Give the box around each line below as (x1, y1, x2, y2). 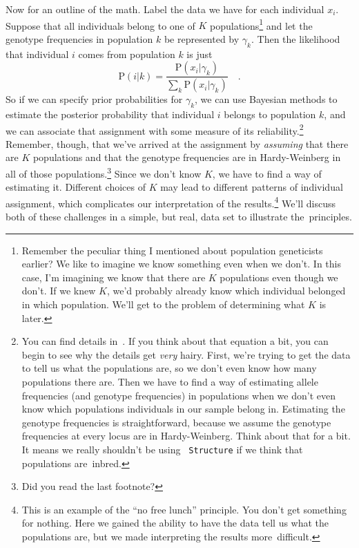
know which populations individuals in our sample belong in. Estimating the (21, 401, 345, 416)
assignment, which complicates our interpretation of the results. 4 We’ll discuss (6, 193, 336, 210)
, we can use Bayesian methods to (195, 92, 338, 106)
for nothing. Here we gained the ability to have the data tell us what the (21, 516, 329, 530)
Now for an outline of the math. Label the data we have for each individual (6, 2, 324, 16)
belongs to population (224, 106, 316, 121)
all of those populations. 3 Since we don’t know (6, 164, 202, 180)
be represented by (164, 31, 240, 46)
